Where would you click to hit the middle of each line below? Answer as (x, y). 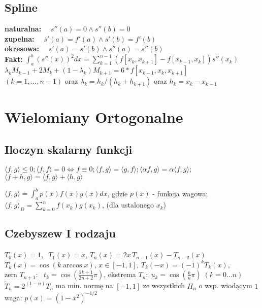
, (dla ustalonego (128, 205)
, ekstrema (120, 274)
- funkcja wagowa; (180, 193)
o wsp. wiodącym (225, 285)
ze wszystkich (164, 285)
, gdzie (118, 193)
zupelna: (20, 38)
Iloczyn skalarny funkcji (69, 149)
